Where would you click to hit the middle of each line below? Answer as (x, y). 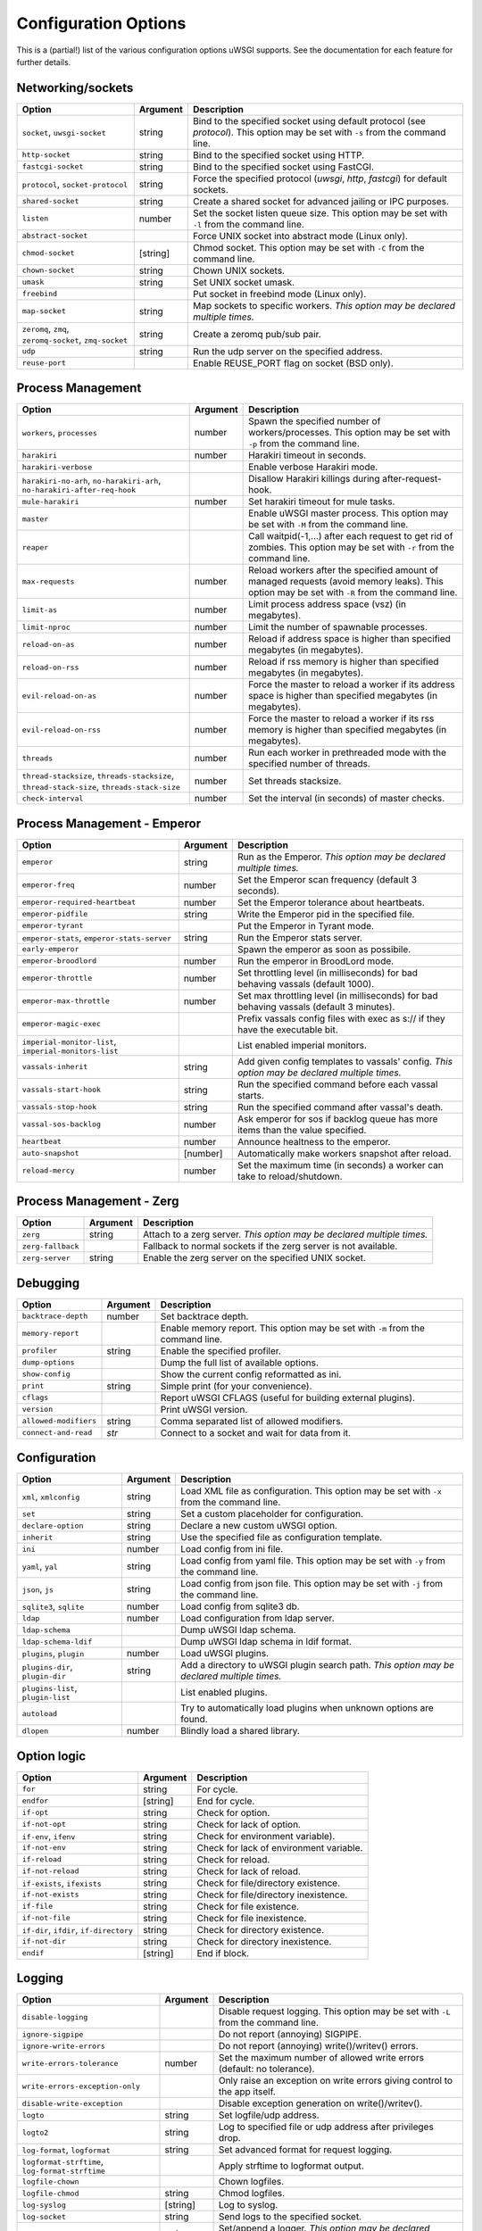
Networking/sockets (75, 88)
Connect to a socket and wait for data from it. (256, 1432)
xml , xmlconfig (51, 1497)
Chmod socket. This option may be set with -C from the (308, 247)
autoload (40, 1713)
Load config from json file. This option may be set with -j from (312, 1584)
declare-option (53, 1526)
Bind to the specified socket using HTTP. (278, 154)
